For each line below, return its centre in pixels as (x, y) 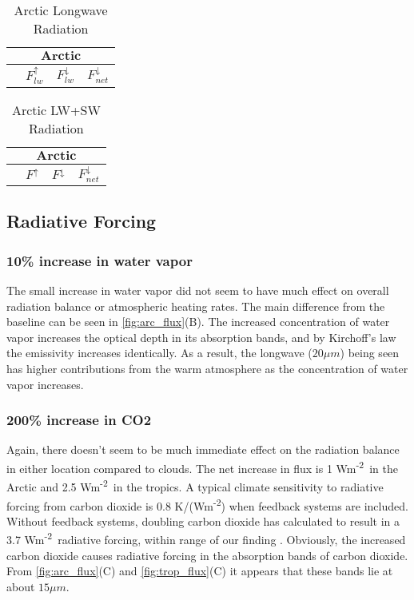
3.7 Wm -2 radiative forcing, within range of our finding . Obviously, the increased (206, 538)
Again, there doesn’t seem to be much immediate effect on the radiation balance (203, 449)
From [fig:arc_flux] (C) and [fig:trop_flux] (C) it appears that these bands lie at (200, 571)
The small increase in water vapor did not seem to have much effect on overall (198, 290)
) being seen (370, 353)
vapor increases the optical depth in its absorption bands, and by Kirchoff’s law (201, 337)
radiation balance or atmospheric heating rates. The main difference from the (196, 306)
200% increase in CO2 (79, 420)
